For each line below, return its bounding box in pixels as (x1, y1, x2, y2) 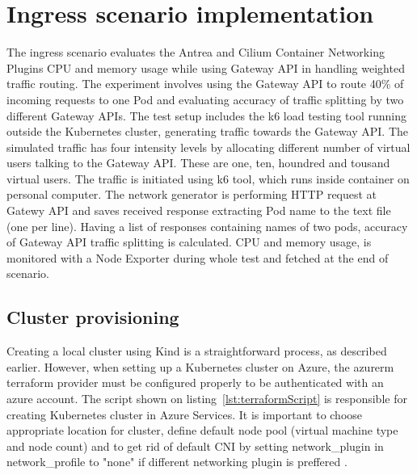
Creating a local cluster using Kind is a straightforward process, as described (6, 343, 387, 359)
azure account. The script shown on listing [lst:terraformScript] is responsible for (6, 390, 407, 407)
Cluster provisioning (6, 305, 179, 330)
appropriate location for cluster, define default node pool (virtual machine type (6, 422, 398, 439)
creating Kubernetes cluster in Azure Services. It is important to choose (6, 406, 363, 422)
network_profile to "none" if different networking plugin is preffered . (6, 453, 347, 470)
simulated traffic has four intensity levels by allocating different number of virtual (6, 138, 411, 155)
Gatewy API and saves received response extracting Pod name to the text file (6, 202, 391, 219)
